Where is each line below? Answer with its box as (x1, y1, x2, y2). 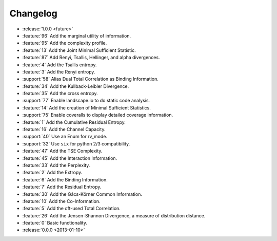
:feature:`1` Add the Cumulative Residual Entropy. (22, 119, 126, 125)
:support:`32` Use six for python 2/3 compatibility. (22, 140, 130, 146)
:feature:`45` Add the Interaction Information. (22, 155, 117, 161)
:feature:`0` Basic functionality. (22, 220, 87, 226)
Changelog (9, 8, 57, 19)
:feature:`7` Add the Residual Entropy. (22, 184, 102, 190)
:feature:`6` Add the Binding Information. (22, 176, 108, 182)
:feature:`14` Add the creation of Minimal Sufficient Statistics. (22, 104, 151, 110)
